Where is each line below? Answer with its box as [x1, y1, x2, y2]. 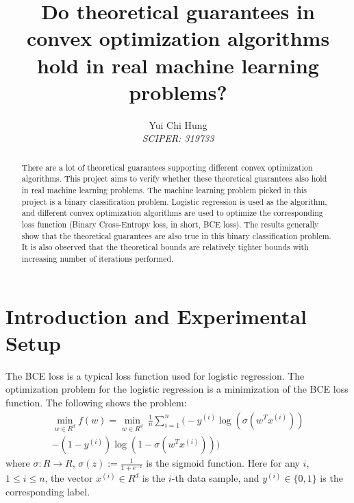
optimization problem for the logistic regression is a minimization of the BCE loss [5, 382, 349, 396]
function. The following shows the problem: [5, 395, 187, 409]
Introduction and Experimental [5, 302, 307, 330]
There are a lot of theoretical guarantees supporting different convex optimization [21, 161, 313, 173]
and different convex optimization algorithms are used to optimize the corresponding [21, 207, 323, 219]
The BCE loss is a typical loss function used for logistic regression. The [5, 368, 305, 382]
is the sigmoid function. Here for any [146, 456, 300, 470]
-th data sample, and [171, 471, 260, 485]
